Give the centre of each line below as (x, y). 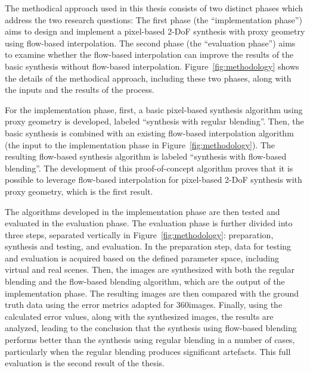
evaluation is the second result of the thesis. (85, 363)
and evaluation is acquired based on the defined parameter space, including (142, 258)
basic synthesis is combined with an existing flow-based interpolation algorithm (149, 132)
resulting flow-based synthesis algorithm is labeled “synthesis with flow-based (146, 156)
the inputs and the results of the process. (80, 90)
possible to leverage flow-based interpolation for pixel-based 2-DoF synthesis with (154, 180)
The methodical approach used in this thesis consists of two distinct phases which (154, 8)
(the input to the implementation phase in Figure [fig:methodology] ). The (140, 144)
